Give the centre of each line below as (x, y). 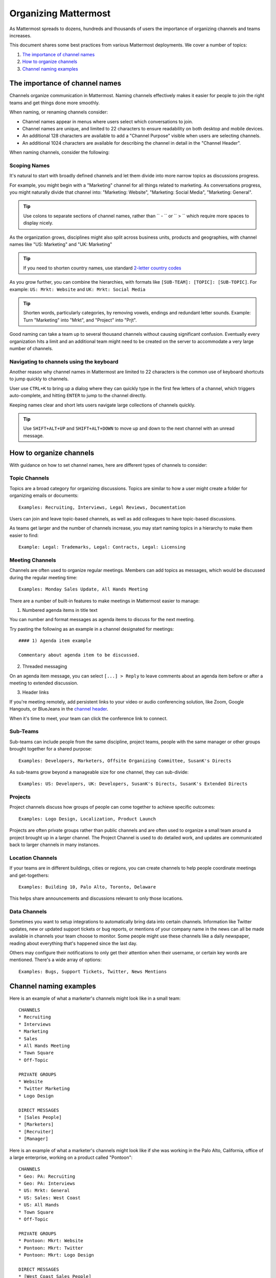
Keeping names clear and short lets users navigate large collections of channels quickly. (102, 405)
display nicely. (38, 223)
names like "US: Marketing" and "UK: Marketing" (61, 244)
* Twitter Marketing (44, 1089)
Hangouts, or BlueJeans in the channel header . (59, 709)
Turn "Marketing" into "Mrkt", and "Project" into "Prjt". (80, 320)
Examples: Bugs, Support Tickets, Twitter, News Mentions (93, 972)
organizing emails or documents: (44, 495)
